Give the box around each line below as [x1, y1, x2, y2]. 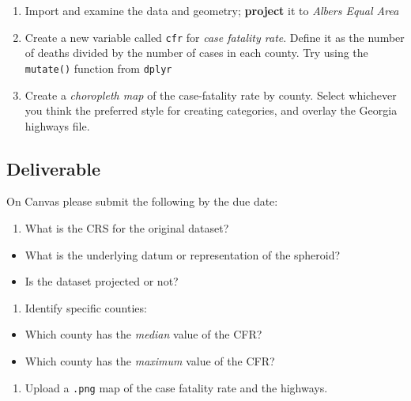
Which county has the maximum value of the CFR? [25, 353, 275, 369]
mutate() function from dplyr [25, 59, 172, 76]
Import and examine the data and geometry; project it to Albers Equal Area [25, 2, 399, 18]
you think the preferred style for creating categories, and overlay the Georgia [25, 102, 398, 119]
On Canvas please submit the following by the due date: [6, 193, 278, 210]
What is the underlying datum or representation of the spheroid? [25, 246, 341, 263]
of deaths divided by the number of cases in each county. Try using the [25, 44, 368, 61]
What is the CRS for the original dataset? [25, 220, 229, 236]
